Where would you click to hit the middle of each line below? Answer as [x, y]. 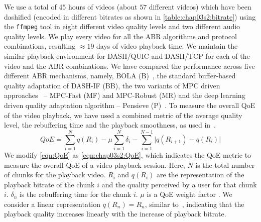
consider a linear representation [52, 204]
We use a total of [30, 7]
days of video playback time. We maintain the [167, 46]
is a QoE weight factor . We [189, 194]
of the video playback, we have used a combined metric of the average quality [123, 115]
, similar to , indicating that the [194, 204]
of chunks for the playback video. [55, 175]
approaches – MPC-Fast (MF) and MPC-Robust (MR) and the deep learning [125, 95]
